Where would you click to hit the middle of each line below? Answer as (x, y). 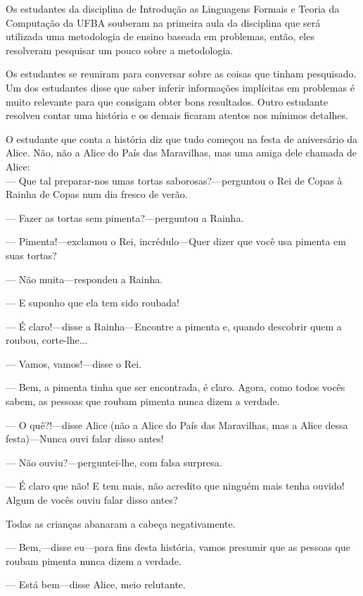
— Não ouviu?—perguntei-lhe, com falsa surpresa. (114, 462)
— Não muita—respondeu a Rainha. (84, 279)
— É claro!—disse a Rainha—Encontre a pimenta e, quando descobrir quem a (174, 326)
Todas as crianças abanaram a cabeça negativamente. (121, 523)
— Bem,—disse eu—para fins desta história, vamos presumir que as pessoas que (178, 547)
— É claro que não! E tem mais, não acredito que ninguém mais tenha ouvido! (175, 486)
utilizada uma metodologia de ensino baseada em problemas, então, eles (160, 36)
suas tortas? (31, 255)
